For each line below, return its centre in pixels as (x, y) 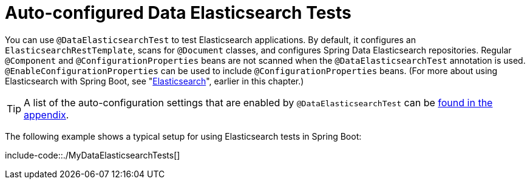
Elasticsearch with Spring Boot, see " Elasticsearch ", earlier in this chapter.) (155, 81)
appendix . (46, 114)
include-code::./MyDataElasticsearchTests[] (93, 155)
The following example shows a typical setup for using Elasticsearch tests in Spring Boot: (183, 136)
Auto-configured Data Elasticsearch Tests (178, 13)
